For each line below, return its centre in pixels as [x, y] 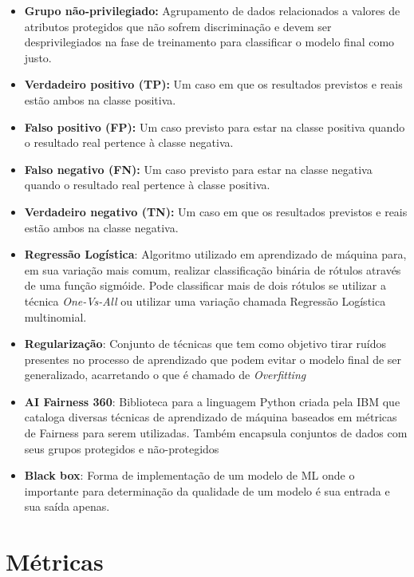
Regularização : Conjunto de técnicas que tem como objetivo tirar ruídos [205, 344]
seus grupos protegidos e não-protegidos [122, 448]
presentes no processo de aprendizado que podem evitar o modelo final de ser [213, 359]
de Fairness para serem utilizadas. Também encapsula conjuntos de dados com [216, 433]
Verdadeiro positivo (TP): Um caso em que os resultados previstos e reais [213, 84]
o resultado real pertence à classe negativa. [129, 142]
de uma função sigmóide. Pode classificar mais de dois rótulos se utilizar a [205, 285]
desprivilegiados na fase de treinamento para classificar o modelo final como [209, 42]
